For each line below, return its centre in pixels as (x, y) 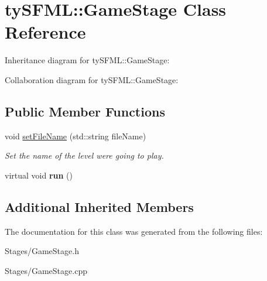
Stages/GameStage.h (42, 251)
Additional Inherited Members (99, 206)
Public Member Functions (85, 111)
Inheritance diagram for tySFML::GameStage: (87, 60)
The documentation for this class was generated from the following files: (134, 231)
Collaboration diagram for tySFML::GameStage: (92, 79)
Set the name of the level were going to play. (84, 155)
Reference (45, 32)
